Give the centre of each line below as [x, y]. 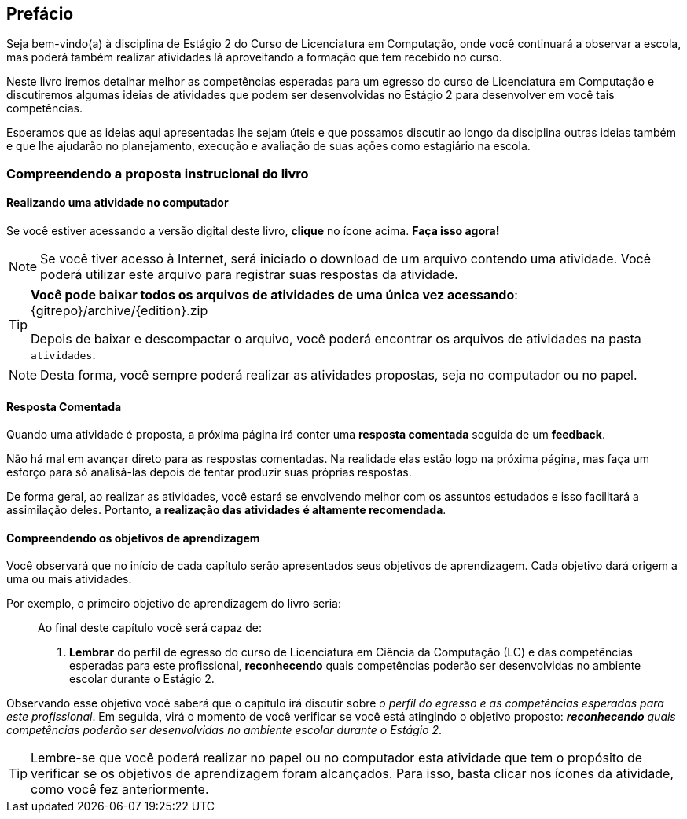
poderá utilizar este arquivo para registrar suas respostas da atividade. [249, 275]
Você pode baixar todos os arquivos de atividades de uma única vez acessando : [274, 295]
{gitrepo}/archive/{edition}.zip [119, 311]
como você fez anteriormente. [120, 790]
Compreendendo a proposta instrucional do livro [158, 173]
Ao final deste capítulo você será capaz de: [150, 628]
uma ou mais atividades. [69, 579]
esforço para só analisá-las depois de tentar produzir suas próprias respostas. [209, 472]
